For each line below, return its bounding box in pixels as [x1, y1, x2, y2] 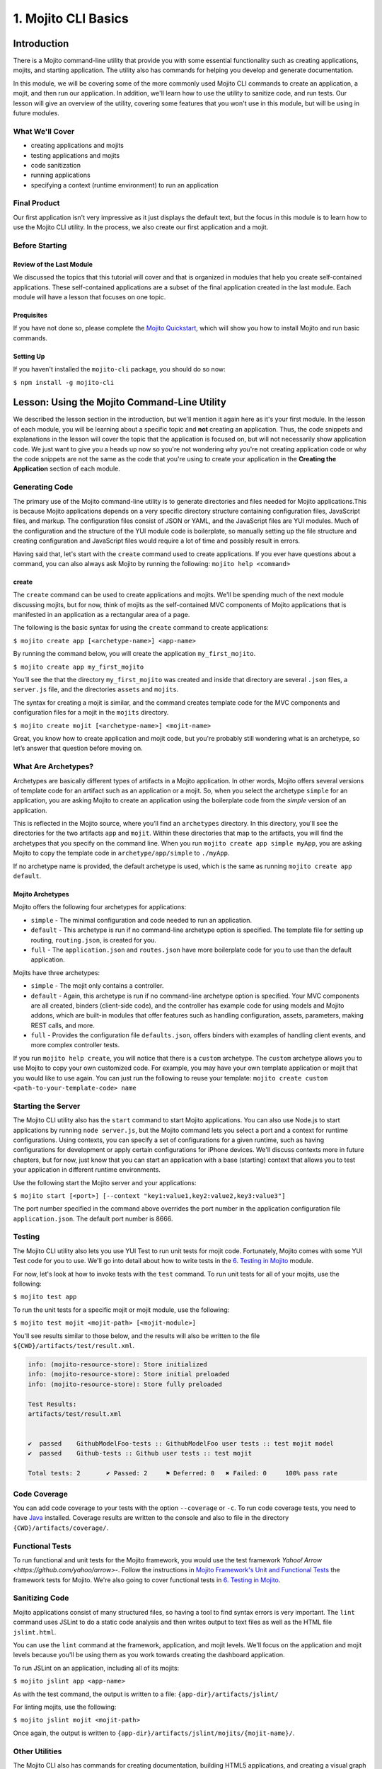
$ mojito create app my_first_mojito [13, 662, 144, 671]
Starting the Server [13, 1101, 81, 1111]
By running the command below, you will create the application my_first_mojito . [13, 650, 256, 658]
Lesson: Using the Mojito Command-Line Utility [13, 396, 226, 408]
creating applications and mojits [30, 142, 124, 150]
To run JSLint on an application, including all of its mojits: [13, 1664, 180, 1672]
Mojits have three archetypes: [13, 968, 100, 976]
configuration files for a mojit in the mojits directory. [13, 708, 169, 717]
